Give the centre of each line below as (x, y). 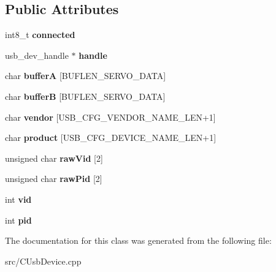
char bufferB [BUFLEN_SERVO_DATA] (85, 96)
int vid (18, 199)
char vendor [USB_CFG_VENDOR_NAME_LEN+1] (110, 117)
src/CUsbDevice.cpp (43, 261)
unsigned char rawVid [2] (54, 158)
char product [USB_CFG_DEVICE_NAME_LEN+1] (111, 138)
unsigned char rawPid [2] (54, 179)
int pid (18, 220)
